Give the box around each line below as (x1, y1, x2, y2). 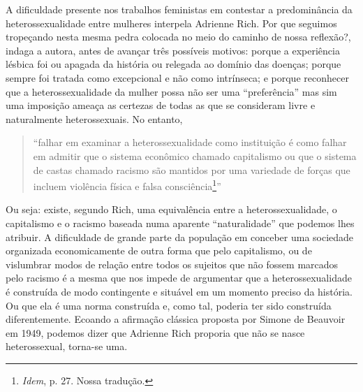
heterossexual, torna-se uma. (6, 339, 128, 354)
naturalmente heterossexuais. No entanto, (6, 111, 183, 126)
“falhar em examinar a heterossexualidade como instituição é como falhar (33, 135, 347, 150)
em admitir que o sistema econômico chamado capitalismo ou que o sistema (33, 148, 357, 163)
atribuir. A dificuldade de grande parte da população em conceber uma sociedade (6, 229, 354, 244)
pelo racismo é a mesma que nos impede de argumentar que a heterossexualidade (6, 270, 352, 285)
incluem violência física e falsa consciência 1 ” (33, 177, 221, 193)
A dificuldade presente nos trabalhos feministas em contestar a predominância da (6, 2, 353, 16)
